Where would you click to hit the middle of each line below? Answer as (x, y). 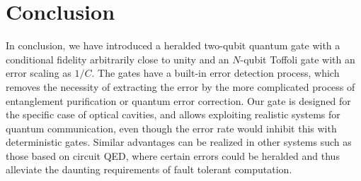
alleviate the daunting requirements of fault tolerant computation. (149, 169)
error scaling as (39, 73)
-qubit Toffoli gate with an (298, 59)
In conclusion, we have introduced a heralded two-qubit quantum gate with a (173, 45)
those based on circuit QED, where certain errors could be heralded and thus (173, 155)
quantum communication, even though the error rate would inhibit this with (171, 128)
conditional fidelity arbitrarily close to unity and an (118, 59)
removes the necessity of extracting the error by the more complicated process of (180, 86)
